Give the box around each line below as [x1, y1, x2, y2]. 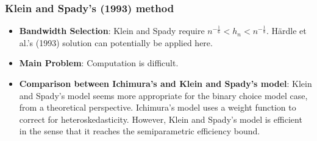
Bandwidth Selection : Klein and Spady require [19, 24, 205, 37]
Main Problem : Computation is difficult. [19, 57, 179, 69]
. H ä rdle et [266, 24, 307, 37]
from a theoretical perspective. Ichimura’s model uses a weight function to [19, 101, 296, 114]
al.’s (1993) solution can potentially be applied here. [19, 36, 213, 49]
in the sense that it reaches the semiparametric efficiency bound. [19, 125, 260, 137]
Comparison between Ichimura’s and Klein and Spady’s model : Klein [19, 77, 312, 89]
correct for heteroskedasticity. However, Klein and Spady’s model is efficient [19, 112, 302, 125]
